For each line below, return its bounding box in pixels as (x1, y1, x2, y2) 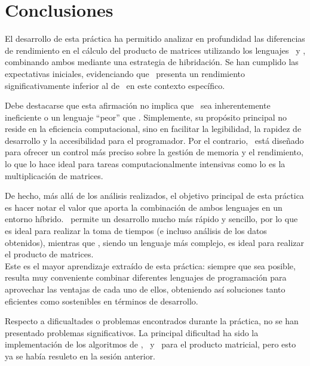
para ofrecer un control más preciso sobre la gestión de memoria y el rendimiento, (5, 146, 303, 158)
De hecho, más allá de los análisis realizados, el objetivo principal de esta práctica (5, 189, 304, 202)
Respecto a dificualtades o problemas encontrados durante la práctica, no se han (5, 315, 299, 327)
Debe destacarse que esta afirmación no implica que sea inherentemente (5, 99, 271, 112)
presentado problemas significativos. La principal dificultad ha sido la (5, 326, 259, 339)
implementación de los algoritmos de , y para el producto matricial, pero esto (5, 338, 296, 350)
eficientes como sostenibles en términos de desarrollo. (5, 294, 198, 307)
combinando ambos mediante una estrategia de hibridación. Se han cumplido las (5, 56, 299, 68)
